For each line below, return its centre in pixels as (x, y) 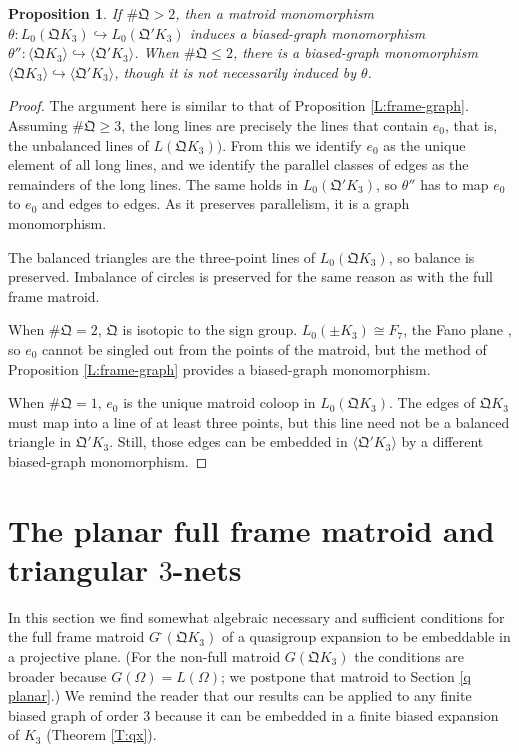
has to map (454, 183)
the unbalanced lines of (78, 144)
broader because (57, 675)
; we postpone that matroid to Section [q (346, 675)
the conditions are (409, 655)
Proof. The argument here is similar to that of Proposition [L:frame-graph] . (238, 105)
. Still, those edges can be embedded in (228, 441)
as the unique (424, 144)
